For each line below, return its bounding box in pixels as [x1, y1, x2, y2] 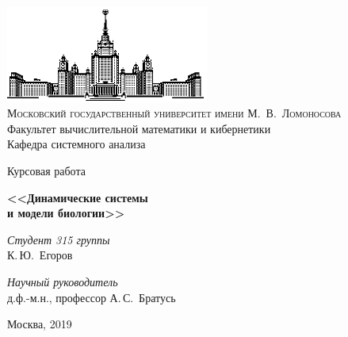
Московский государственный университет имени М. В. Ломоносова [7, 105, 342, 121]
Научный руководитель [7, 273, 118, 289]
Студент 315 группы [7, 231, 110, 247]
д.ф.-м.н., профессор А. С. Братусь [7, 289, 176, 305]
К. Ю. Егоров [7, 247, 73, 263]
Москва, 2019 [7, 316, 72, 332]
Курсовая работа [7, 162, 86, 178]
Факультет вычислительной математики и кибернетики [7, 120, 271, 136]
